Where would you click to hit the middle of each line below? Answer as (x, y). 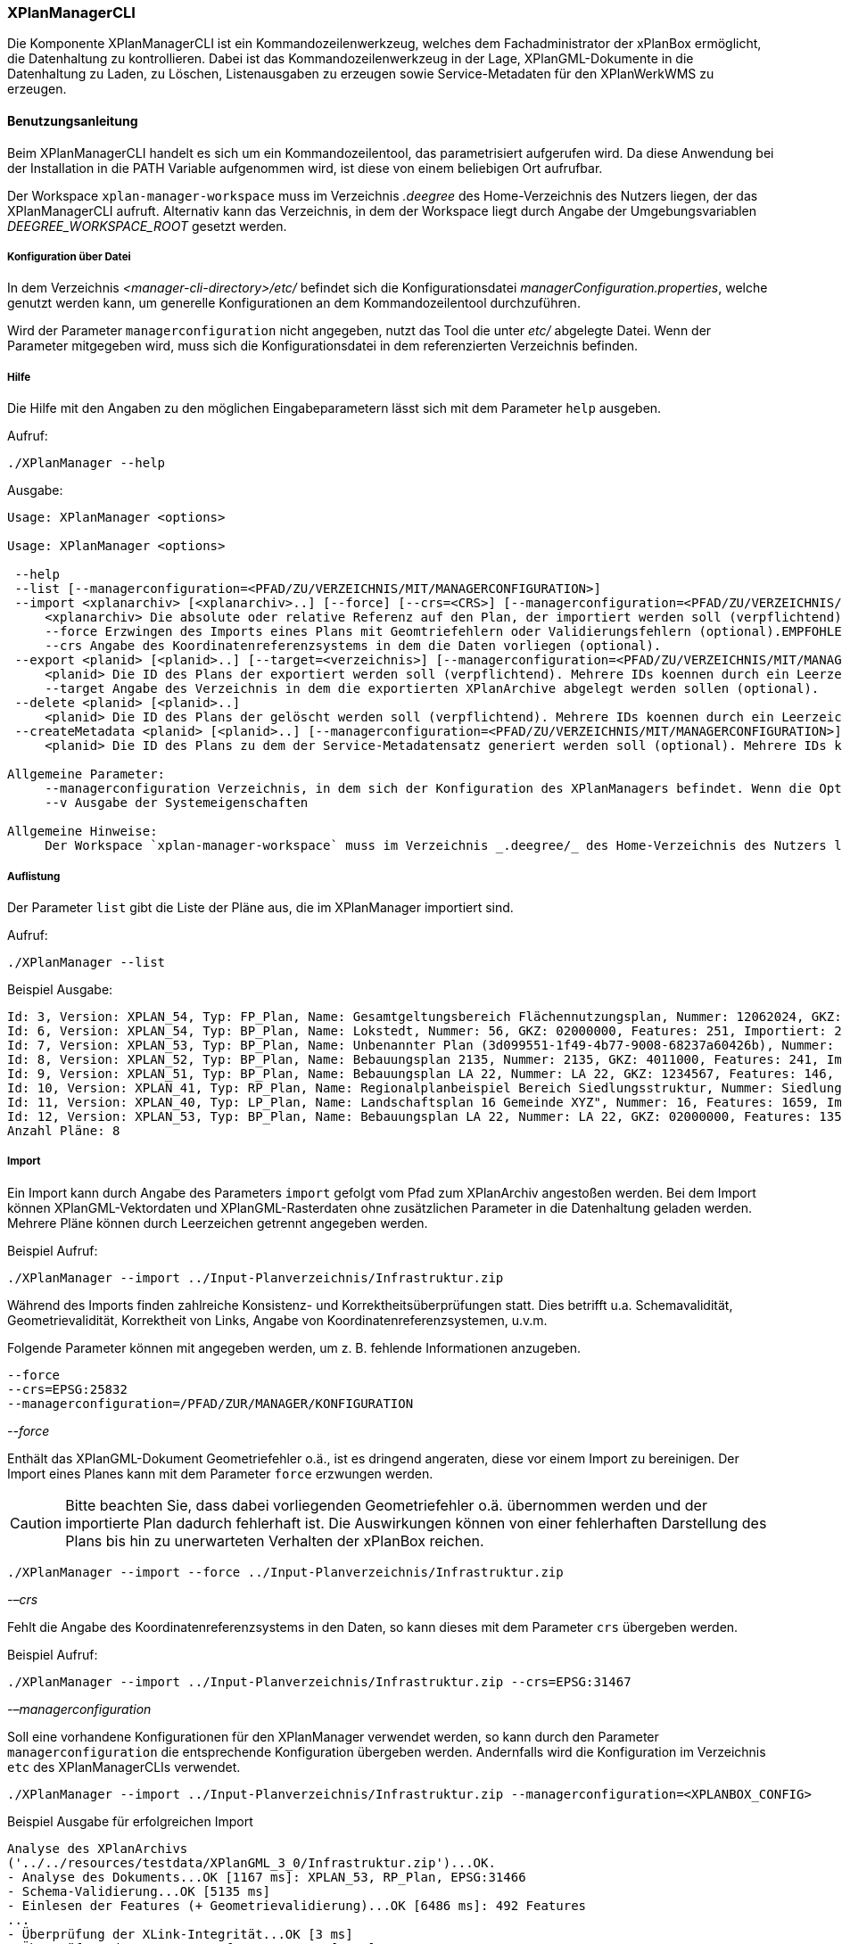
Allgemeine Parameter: (87, 774)
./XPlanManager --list (87, 962)
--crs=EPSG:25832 (67, 1389)
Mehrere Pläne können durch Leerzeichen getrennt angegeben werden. (218, 1223)
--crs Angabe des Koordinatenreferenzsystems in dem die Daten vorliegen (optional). (353, 646)
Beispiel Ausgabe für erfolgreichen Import (130, 1821)
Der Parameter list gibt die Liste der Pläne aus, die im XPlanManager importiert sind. (260, 907)
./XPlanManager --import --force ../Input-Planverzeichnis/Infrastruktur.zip (285, 1572)
